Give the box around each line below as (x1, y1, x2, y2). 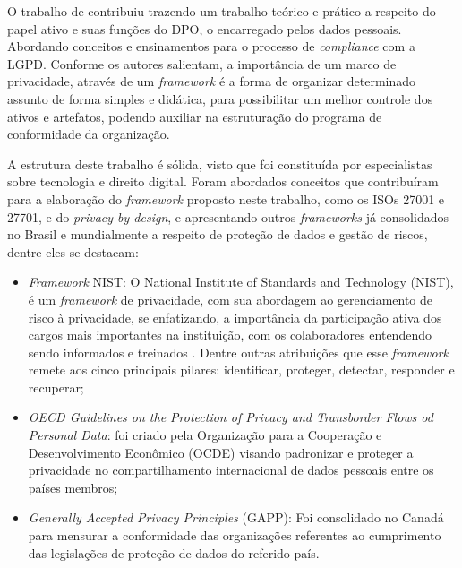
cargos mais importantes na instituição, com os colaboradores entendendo (28, 325, 432, 344)
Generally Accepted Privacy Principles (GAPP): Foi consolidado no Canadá (28, 508, 444, 527)
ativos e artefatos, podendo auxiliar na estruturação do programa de (7, 107, 382, 125)
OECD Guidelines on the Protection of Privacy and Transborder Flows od (28, 408, 433, 426)
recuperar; (28, 377, 84, 396)
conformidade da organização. (7, 125, 170, 143)
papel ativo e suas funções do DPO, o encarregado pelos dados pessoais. (7, 19, 402, 38)
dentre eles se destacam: (7, 242, 139, 261)
